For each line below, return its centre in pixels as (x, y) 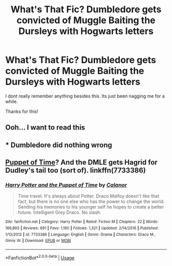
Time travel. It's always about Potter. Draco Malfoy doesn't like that (89, 196)
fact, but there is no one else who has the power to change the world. (91, 201)
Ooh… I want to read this (45, 127)
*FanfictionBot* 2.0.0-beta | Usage (40, 257)
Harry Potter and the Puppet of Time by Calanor (66, 185)
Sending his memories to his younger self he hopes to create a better (91, 207)
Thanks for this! (22, 111)
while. (12, 101)
